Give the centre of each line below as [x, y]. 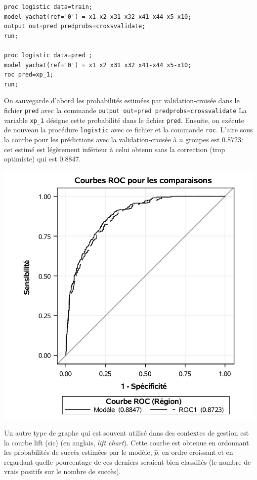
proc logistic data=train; [48, 7]
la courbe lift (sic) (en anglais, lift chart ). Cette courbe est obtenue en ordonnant [127, 442]
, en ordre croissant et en [195, 452]
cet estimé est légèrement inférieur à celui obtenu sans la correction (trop [115, 149]
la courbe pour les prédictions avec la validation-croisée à [90, 139]
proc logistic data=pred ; [48, 55]
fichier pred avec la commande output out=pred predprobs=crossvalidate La [125, 110]
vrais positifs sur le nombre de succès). [63, 471]
